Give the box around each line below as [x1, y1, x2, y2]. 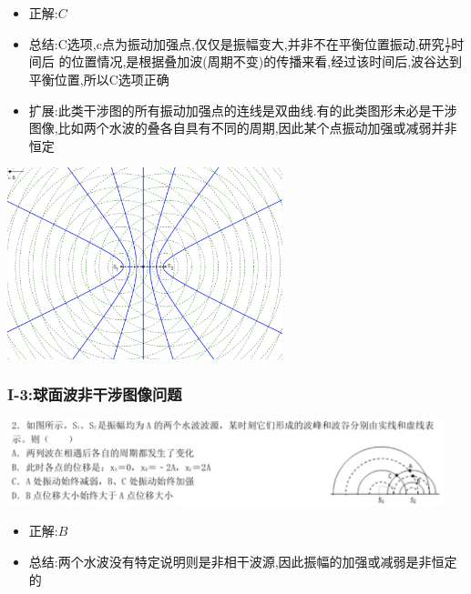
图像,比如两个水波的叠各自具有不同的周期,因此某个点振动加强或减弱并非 [28, 118, 457, 137]
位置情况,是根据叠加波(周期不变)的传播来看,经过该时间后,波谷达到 [71, 52, 463, 71]
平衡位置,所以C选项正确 [28, 70, 169, 89]
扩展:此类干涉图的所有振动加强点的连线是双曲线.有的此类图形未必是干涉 [28, 100, 457, 119]
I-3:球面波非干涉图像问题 [7, 383, 182, 406]
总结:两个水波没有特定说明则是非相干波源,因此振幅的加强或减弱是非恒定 [28, 552, 457, 571]
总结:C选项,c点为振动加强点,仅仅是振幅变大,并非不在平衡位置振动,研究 [28, 34, 445, 53]
